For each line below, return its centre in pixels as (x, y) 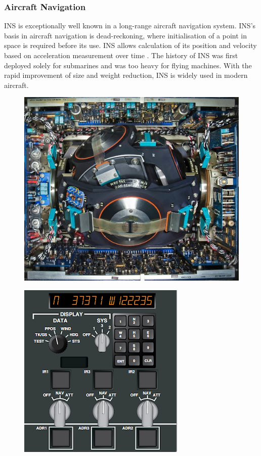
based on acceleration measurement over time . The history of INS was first (121, 55)
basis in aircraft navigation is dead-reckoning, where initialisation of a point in (126, 35)
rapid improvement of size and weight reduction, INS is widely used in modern (126, 75)
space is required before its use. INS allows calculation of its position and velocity (130, 45)
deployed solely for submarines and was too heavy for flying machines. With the (128, 65)
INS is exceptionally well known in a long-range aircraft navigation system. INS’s (130, 26)
